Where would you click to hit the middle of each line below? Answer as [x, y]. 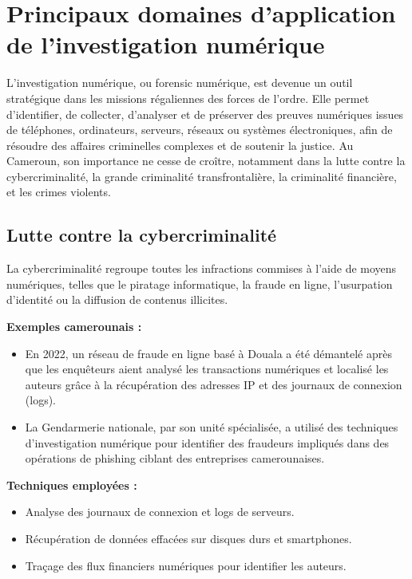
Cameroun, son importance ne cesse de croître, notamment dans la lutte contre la [206, 161]
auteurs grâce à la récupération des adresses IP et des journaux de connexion [214, 384]
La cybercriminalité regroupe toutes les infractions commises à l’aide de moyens [202, 268]
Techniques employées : [72, 484]
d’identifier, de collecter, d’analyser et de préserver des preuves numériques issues [205, 114]
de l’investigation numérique [166, 44]
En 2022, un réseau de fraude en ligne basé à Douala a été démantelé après [208, 353]
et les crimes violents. [59, 192]
